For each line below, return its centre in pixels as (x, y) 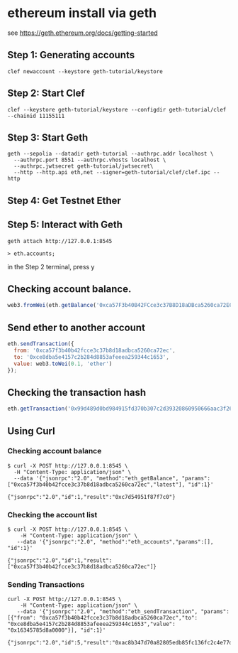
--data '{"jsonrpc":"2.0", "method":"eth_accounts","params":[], (115, 542)
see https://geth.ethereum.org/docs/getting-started (83, 33)
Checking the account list (52, 514)
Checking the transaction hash (77, 392)
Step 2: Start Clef (46, 93)
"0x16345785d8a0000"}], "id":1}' (57, 630)
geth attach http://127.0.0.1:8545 (60, 241)
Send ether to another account (76, 327)
